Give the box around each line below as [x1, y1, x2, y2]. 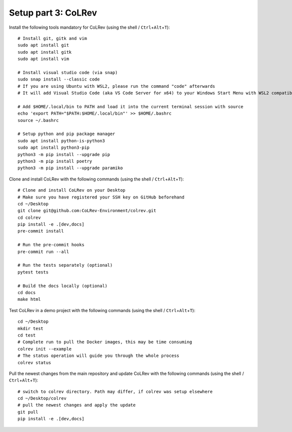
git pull [18, 409, 38, 414]
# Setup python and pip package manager [18, 131, 115, 137]
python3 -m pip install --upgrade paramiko [18, 165, 123, 171]
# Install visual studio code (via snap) [18, 70, 118, 75]
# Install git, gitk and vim [18, 36, 87, 41]
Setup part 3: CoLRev [9, 7, 97, 18]
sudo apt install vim [18, 56, 69, 62]
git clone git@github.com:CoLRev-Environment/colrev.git [18, 208, 157, 214]
